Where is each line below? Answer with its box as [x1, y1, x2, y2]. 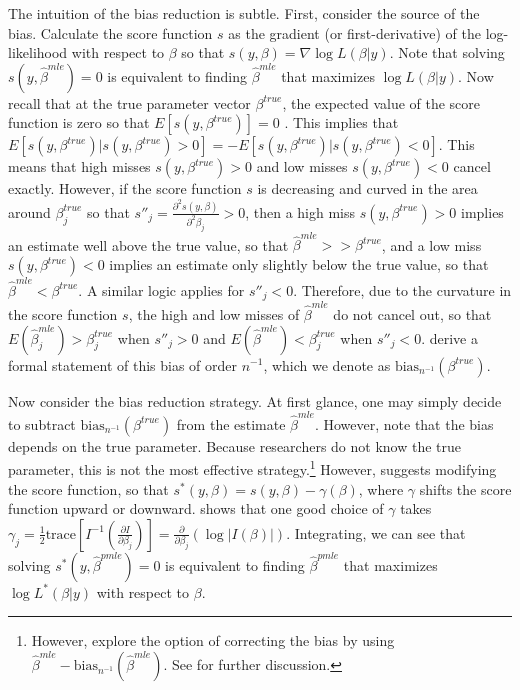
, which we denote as [263, 354, 391, 375]
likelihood [8, 42, 68, 63]
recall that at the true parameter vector [8, 92, 251, 113]
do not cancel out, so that [333, 303, 492, 324]
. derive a [421, 327, 478, 348]
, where [358, 478, 404, 499]
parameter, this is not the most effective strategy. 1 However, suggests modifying [8, 456, 497, 480]
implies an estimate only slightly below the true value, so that [109, 254, 489, 275]
